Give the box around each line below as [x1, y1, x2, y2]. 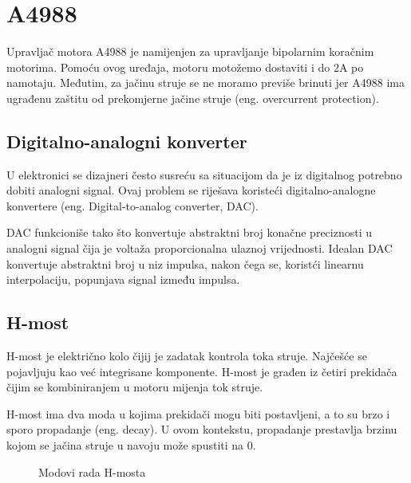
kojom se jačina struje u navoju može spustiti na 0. [6, 437, 256, 454]
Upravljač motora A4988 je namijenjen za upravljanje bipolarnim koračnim [6, 43, 374, 60]
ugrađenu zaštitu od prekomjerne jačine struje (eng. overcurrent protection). [6, 89, 379, 106]
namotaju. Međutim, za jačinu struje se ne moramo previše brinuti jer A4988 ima [6, 74, 405, 91]
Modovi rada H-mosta [38, 463, 146, 480]
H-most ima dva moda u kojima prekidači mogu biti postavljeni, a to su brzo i [6, 405, 390, 422]
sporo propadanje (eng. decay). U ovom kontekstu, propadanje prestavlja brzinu [6, 421, 397, 438]
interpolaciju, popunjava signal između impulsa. [6, 271, 240, 288]
